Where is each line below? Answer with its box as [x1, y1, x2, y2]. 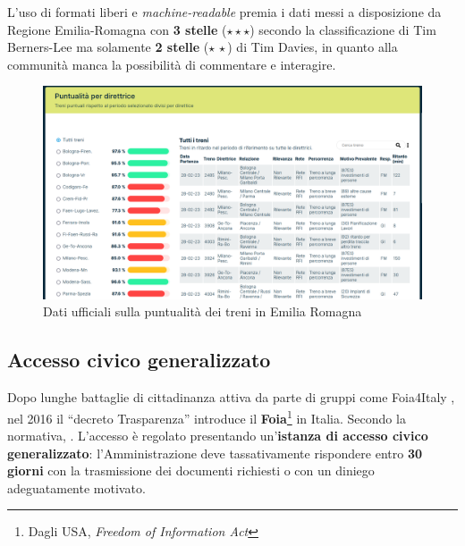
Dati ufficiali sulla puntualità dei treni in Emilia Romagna [43, 302, 362, 321]
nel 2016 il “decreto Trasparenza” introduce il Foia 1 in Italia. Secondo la [7, 406, 406, 427]
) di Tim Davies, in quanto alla [227, 38, 398, 56]
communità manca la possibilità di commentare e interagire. [7, 55, 336, 73]
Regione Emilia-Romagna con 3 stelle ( [7, 20, 227, 38]
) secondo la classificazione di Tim [249, 20, 436, 38]
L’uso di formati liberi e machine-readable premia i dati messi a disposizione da [7, 3, 442, 21]
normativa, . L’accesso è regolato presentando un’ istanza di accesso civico [7, 426, 428, 445]
